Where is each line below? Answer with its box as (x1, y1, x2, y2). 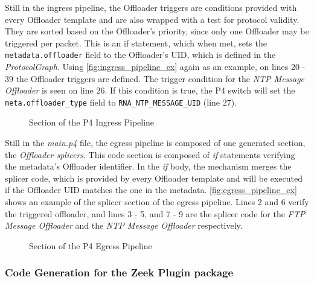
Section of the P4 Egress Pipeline (29, 239, 152, 252)
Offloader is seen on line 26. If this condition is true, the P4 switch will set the (5, 84, 295, 97)
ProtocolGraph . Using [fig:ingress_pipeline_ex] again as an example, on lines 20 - (5, 60, 306, 73)
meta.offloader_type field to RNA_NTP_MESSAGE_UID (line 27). (5, 95, 237, 108)
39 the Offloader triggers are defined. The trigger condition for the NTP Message (5, 72, 305, 84)
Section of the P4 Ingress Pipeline (29, 116, 155, 129)
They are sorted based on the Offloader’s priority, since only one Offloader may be (5, 25, 309, 37)
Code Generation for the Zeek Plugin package (5, 265, 234, 280)
